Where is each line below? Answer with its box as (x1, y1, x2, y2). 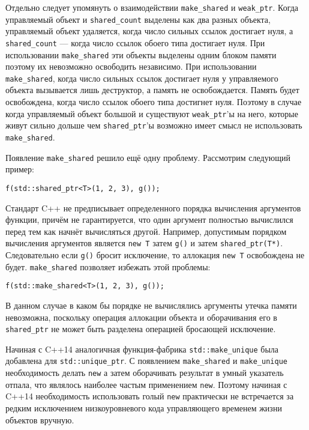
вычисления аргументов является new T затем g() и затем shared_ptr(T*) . (5, 237, 283, 249)
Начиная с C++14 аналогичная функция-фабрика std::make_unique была (5, 342, 279, 355)
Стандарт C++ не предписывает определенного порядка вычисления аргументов (5, 201, 301, 214)
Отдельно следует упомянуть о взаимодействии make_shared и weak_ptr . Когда (5, 1, 299, 13)
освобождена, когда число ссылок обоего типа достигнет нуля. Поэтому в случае (5, 95, 302, 108)
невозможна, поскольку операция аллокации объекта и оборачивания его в (5, 310, 277, 323)
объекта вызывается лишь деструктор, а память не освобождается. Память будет (5, 83, 299, 96)
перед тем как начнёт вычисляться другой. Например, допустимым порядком (5, 225, 287, 237)
